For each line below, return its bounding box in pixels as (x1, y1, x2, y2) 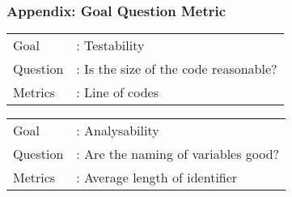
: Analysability (76, 121, 159, 140)
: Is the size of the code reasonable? (76, 59, 277, 79)
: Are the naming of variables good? (76, 144, 280, 164)
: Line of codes (76, 83, 159, 102)
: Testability (76, 36, 145, 55)
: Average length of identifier (76, 168, 238, 187)
